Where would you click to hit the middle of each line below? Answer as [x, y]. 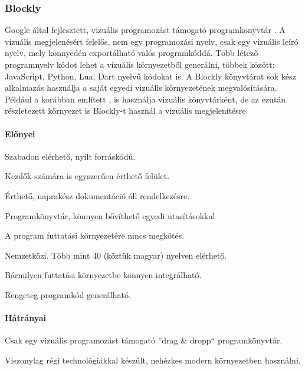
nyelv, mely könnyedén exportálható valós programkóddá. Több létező [132, 53]
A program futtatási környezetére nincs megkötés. [95, 235]
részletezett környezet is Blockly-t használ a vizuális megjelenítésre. [127, 110]
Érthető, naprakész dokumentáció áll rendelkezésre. [97, 195]
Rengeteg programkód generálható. [68, 294]
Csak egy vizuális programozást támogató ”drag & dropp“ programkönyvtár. [144, 340]
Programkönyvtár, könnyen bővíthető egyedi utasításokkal [110, 215]
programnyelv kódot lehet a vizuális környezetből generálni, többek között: [140, 64]
